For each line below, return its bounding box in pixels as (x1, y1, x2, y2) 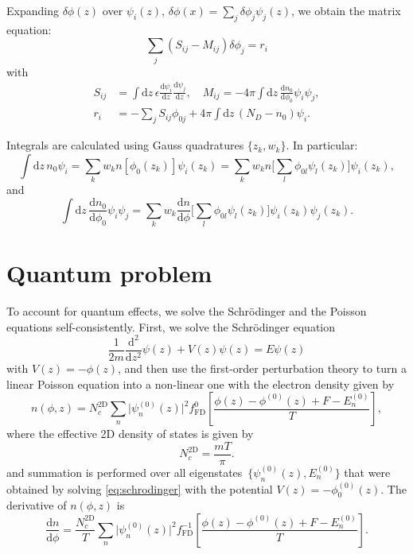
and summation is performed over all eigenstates (6, 463, 243, 480)
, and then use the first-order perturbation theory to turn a (117, 359, 407, 376)
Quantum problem (6, 257, 212, 289)
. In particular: (286, 137, 358, 153)
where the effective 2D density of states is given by (6, 425, 254, 442)
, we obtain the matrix (291, 2, 401, 18)
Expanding (6, 2, 59, 18)
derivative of (6, 497, 67, 513)
